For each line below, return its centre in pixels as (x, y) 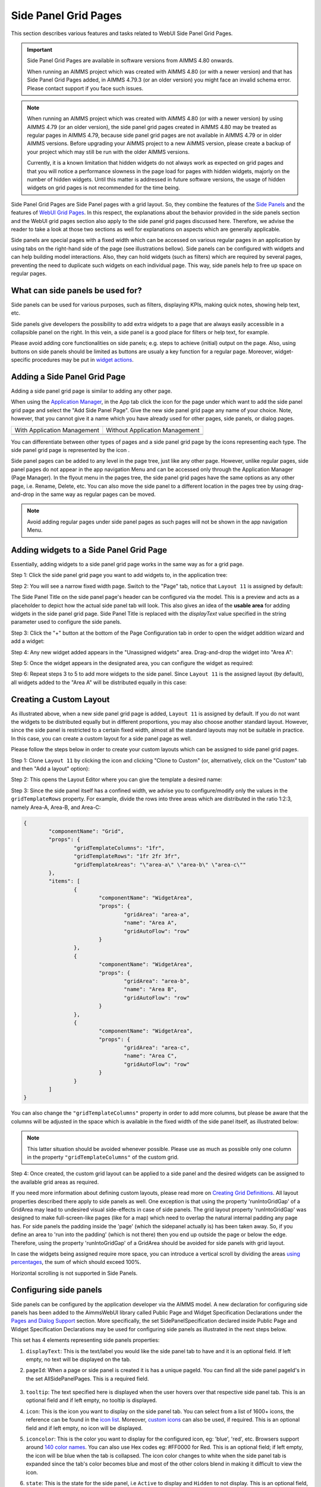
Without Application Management (153, 430)
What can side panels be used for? (76, 291)
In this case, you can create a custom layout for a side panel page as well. (102, 738)
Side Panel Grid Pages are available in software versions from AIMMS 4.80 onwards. (130, 61)
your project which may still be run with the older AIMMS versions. (108, 152)
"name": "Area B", (151, 989)
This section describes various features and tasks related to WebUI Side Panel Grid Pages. (122, 33)
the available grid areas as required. (55, 1182)
